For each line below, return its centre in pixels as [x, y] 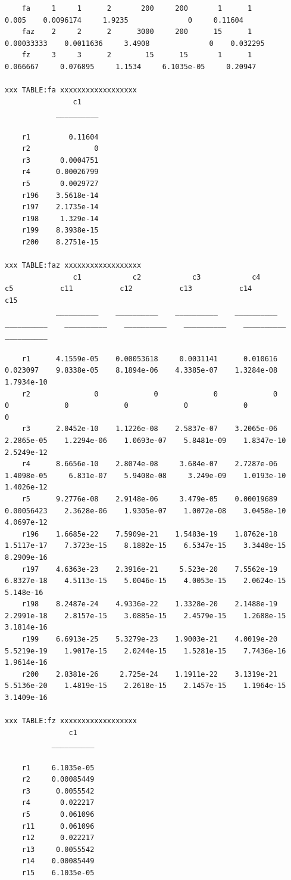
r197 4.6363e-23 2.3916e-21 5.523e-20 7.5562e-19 [150, 569]
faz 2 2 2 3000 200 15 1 [137, 32]
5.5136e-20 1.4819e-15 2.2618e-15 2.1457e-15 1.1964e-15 [145, 686]
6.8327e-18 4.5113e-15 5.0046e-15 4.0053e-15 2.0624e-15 [145, 581]
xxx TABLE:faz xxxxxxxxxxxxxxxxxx [73, 266]
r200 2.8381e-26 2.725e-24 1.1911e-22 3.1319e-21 [150, 674]
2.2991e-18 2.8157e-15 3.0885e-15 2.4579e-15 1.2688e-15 [145, 616]
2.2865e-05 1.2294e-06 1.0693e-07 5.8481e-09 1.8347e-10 [145, 440]
